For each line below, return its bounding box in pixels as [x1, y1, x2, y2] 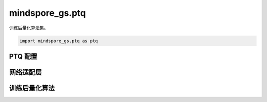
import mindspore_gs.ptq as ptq [19, 38, 98, 44]
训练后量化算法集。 [9, 25, 48, 31]
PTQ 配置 [9, 52, 38, 60]
